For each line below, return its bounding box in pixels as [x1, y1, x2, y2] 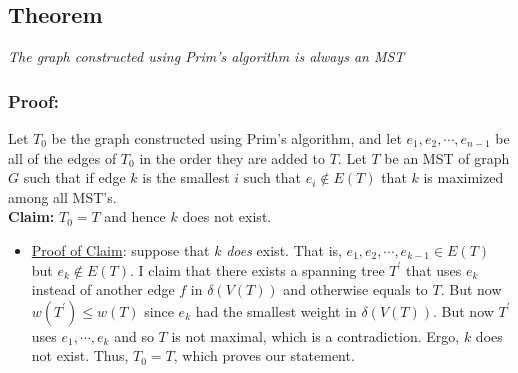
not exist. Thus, [31, 345, 129, 366]
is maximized [423, 167, 504, 188]
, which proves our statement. [173, 345, 355, 366]
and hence [104, 206, 166, 227]
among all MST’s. [8, 186, 117, 207]
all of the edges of [8, 147, 117, 168]
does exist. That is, [226, 239, 342, 260]
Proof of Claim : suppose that [31, 239, 210, 260]
